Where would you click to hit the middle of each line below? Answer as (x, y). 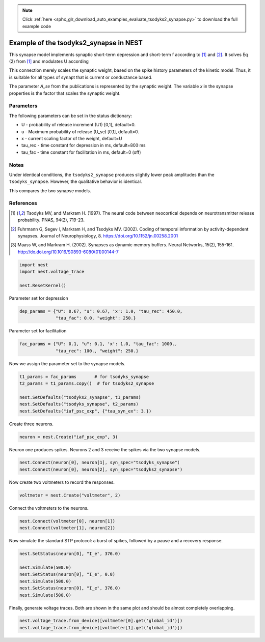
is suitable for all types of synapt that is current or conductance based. (81, 77)
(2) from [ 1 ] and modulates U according (49, 61)
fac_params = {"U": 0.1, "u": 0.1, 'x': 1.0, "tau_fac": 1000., (98, 344)
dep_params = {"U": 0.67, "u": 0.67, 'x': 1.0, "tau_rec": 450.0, (101, 311)
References (23, 203)
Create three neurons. (31, 424)
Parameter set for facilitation (38, 331)
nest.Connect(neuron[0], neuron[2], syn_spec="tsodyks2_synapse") (101, 469)
